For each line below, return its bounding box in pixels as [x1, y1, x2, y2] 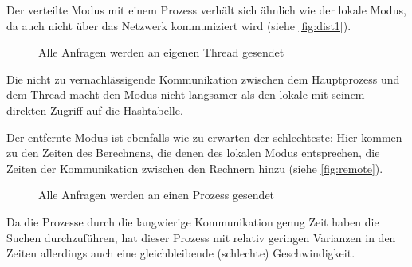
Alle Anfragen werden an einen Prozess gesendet [38, 187, 275, 203]
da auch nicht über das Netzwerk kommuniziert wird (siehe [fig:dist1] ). [6, 17, 351, 33]
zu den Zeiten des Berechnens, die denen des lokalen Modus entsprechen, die [6, 144, 380, 161]
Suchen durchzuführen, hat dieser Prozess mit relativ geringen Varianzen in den [6, 229, 396, 245]
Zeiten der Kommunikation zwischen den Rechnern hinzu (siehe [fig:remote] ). [6, 159, 383, 176]
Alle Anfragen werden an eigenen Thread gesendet [38, 44, 284, 61]
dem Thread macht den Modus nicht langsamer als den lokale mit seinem [6, 86, 365, 103]
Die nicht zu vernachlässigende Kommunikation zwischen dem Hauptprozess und [6, 70, 400, 87]
